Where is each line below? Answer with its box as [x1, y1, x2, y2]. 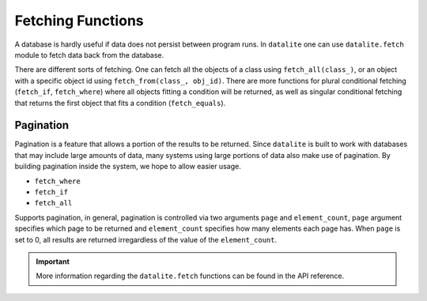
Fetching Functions [14, 12, 144, 29]
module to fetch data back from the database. [14, 50, 164, 59]
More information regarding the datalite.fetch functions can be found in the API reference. [36, 271, 345, 280]
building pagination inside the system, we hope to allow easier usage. [14, 162, 241, 171]
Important [36, 257, 70, 266]
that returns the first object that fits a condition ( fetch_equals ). [14, 98, 226, 107]
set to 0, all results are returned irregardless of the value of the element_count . [14, 235, 278, 244]
